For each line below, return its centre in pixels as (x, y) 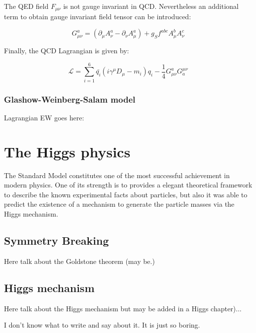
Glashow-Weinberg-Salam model (70, 99)
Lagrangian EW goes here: (44, 117)
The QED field (26, 6)
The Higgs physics (67, 151)
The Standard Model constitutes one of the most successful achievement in (117, 175)
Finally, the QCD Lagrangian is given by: (67, 51)
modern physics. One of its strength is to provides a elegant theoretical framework (128, 185)
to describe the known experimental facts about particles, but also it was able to (126, 194)
